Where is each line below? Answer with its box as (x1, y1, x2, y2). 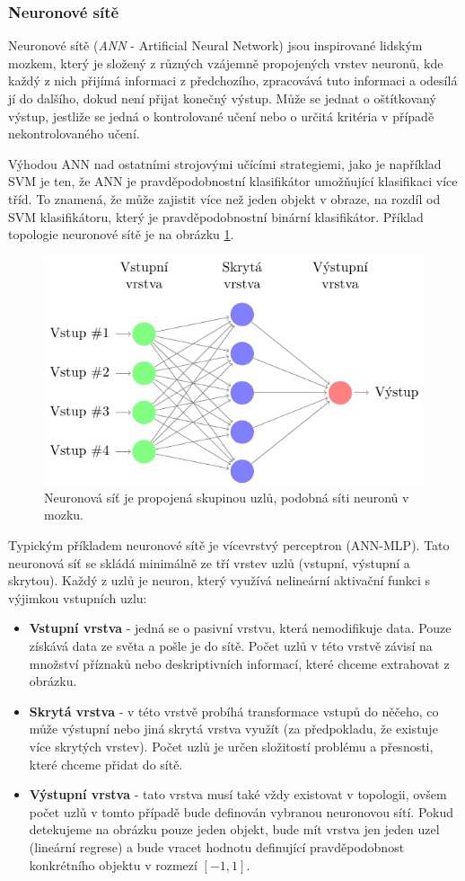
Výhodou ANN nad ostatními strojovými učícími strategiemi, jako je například (8, 154, 442, 173)
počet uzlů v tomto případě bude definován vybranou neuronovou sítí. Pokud (29, 802, 453, 821)
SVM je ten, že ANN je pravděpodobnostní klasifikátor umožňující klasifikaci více (8, 172, 458, 191)
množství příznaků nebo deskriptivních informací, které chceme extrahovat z (29, 654, 450, 672)
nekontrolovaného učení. (8, 124, 140, 143)
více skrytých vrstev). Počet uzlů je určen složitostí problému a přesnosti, (29, 737, 434, 756)
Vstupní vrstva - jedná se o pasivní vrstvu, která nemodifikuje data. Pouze (29, 618, 452, 637)
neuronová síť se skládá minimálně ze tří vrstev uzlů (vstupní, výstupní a (8, 553, 410, 572)
